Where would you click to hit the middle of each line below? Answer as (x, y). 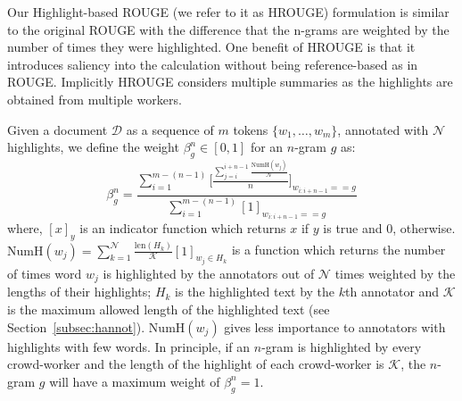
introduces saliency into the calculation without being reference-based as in (213, 64)
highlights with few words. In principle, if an (129, 346)
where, (25, 228)
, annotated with (383, 129)
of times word (45, 273)
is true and (353, 228)
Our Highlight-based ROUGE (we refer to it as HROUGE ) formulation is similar (228, 12)
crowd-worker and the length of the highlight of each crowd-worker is (196, 364)
